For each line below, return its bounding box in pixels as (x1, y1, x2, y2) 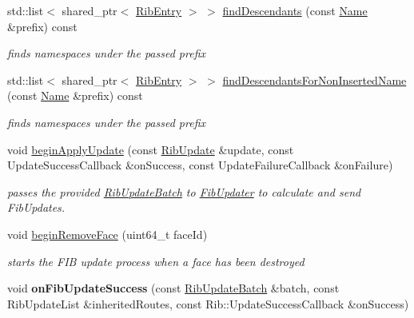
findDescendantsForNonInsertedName (222, 71, 407, 88)
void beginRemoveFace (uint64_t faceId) (7, 225, 208, 242)
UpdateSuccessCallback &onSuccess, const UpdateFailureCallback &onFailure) (7, 157, 393, 173)
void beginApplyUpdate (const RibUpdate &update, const (7, 141, 294, 157)
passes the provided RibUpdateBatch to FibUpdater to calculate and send (7, 183, 361, 200)
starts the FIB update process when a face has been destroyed (7, 252, 305, 269)
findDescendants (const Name (222, 2, 368, 18)
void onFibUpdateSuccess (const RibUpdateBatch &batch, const (7, 280, 340, 296)
